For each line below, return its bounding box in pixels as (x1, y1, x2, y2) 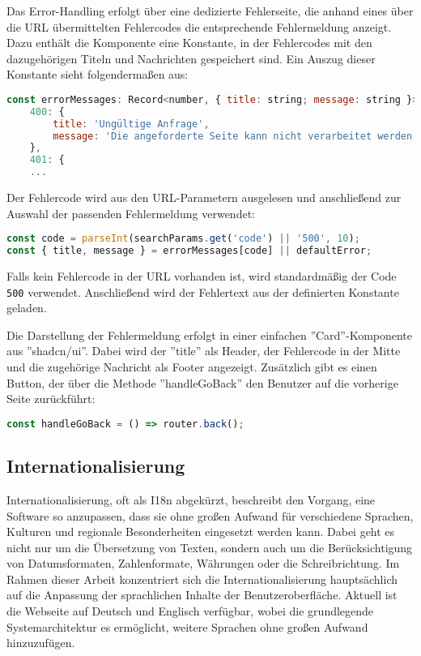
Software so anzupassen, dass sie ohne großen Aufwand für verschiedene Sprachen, (6, 507, 414, 524)
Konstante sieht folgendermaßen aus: (6, 66, 189, 83)
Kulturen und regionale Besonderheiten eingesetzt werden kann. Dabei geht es (6, 523, 395, 540)
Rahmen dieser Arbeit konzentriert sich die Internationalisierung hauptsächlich (6, 570, 398, 587)
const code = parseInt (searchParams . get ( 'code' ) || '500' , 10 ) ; (6, 233, 360, 245)
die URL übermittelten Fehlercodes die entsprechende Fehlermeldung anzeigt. (6, 18, 392, 35)
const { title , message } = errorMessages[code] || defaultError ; (6, 245, 372, 257)
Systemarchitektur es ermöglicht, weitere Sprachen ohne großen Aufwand (6, 618, 368, 635)
